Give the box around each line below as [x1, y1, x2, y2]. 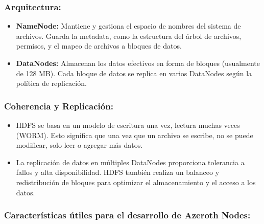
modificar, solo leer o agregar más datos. [16, 140, 143, 150]
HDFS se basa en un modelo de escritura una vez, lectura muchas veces [16, 120, 240, 130]
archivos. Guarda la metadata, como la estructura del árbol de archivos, [16, 30, 242, 41]
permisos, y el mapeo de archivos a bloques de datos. [16, 40, 182, 51]
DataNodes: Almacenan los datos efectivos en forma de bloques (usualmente [16, 58, 260, 68]
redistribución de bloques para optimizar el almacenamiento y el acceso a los [16, 176, 256, 187]
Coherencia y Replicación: [4, 99, 113, 112]
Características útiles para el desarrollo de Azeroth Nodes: [4, 209, 251, 221]
